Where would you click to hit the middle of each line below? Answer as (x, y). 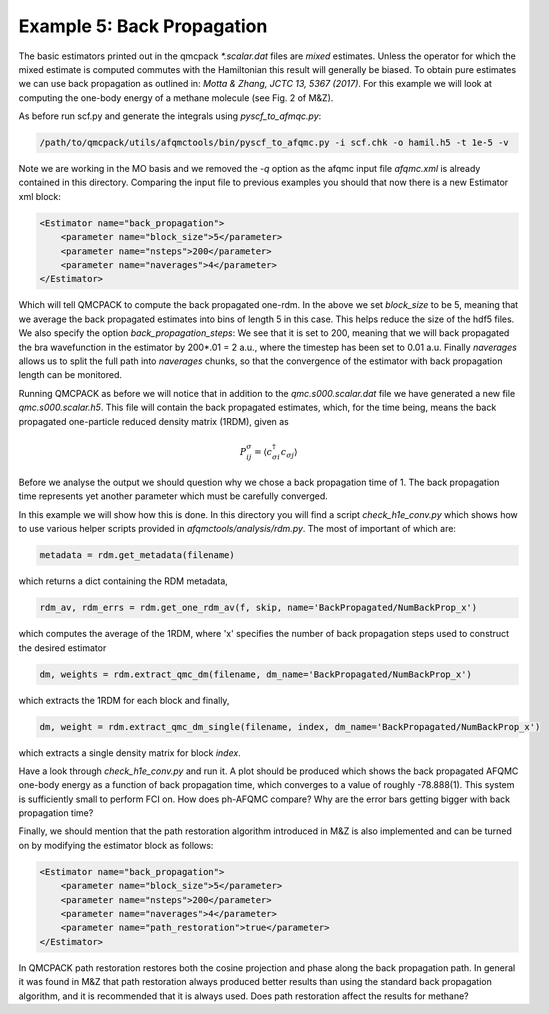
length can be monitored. (70, 375)
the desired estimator (62, 647)
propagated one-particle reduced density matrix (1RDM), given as (154, 421)
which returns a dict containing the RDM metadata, (123, 581)
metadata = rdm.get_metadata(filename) (137, 555)
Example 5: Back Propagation (143, 26)
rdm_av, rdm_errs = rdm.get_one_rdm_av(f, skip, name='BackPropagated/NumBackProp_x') (258, 608)
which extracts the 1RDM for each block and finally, (124, 700)
